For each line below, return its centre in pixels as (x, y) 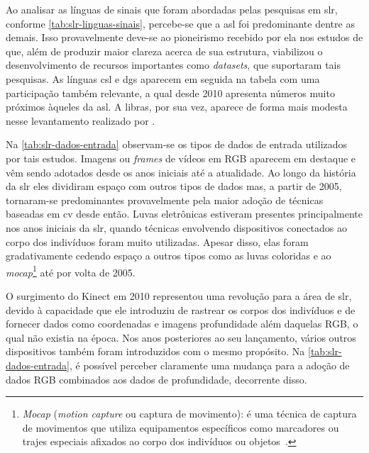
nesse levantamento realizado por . (81, 120)
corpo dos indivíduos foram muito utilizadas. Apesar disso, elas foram (157, 241)
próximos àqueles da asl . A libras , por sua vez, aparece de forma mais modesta (177, 107)
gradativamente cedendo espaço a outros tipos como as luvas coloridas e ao (169, 256)
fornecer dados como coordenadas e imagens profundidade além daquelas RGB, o (182, 324)
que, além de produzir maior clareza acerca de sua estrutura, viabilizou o (164, 51)
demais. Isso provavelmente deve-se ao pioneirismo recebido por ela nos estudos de (184, 37)
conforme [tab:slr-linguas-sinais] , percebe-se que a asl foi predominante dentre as (180, 23)
